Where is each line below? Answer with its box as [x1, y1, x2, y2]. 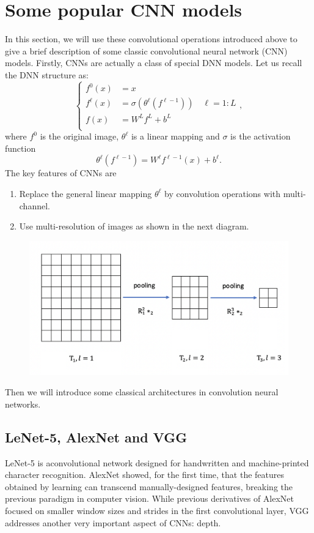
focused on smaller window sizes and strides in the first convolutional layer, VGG [5, 504, 309, 517]
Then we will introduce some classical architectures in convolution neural [5, 386, 279, 398]
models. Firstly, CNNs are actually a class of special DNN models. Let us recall [5, 56, 302, 69]
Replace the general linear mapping [19, 187, 152, 199]
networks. [5, 397, 41, 410]
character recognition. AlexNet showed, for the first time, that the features [5, 468, 285, 481]
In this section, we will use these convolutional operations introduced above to [5, 32, 298, 45]
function [5, 141, 36, 154]
